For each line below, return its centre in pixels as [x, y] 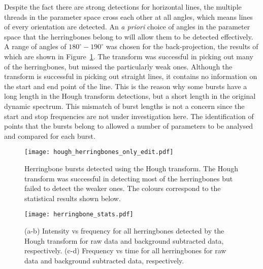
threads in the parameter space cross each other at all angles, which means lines [128, 16]
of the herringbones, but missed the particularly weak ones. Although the [118, 66]
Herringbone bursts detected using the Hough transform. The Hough [131, 168]
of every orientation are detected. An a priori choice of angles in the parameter [127, 27]
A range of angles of [35, 46]
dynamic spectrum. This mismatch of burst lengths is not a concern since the [124, 106]
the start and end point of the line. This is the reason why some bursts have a [126, 86]
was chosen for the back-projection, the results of [182, 46]
